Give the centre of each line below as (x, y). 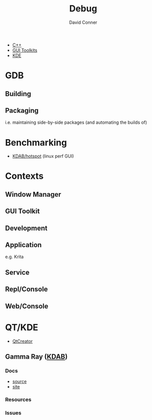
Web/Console (27, 306)
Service (17, 272)
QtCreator (23, 341)
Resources (18, 400)
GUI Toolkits (25, 50)
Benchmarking (36, 142)
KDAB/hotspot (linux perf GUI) (43, 156)
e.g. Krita (14, 257)
